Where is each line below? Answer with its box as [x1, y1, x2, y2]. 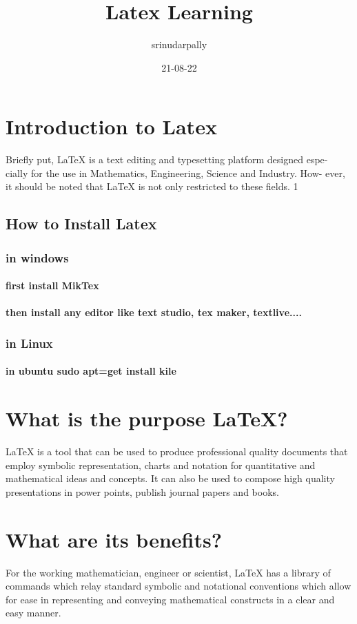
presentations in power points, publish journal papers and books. [6, 484, 279, 499]
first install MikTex [6, 278, 99, 293]
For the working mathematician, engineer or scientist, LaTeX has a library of [6, 565, 331, 579]
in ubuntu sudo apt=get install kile [6, 364, 176, 378]
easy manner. [6, 605, 61, 620]
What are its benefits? [6, 525, 222, 553]
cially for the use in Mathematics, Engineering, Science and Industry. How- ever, [6, 165, 345, 180]
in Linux [6, 334, 53, 351]
